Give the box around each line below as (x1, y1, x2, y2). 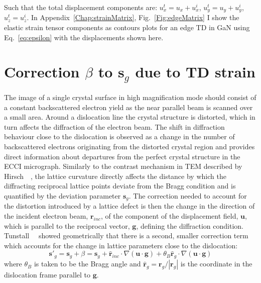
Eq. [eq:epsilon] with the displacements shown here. (4, 32, 164, 42)
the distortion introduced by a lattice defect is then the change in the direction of (4, 201, 255, 211)
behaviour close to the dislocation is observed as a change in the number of (4, 131, 235, 142)
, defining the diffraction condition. (136, 220, 243, 231)
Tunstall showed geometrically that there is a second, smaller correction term (4, 230, 248, 241)
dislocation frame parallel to (4, 269, 91, 280)
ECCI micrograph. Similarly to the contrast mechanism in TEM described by (4, 161, 242, 171)
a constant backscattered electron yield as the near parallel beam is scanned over (4, 102, 253, 112)
